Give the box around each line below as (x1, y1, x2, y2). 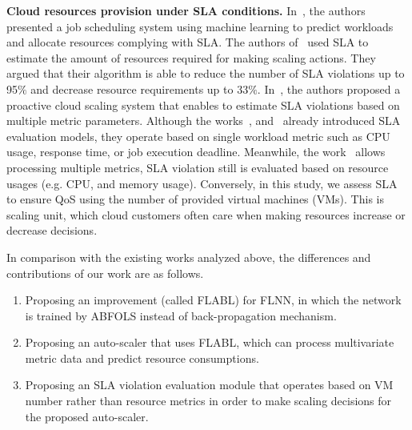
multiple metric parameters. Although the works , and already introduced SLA (6, 112, 401, 129)
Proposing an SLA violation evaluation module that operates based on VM (25, 376, 394, 393)
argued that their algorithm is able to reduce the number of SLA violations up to (6, 65, 405, 82)
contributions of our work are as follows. (6, 264, 204, 281)
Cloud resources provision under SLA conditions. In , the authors (6, 2, 366, 18)
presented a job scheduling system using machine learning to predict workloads (6, 18, 394, 34)
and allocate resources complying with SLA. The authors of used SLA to (6, 34, 369, 50)
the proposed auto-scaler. (25, 408, 149, 424)
